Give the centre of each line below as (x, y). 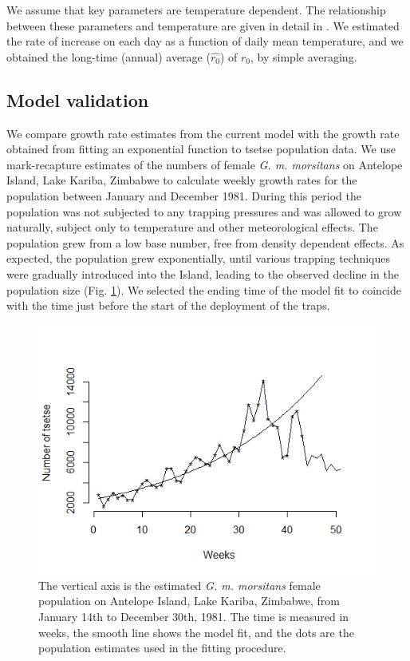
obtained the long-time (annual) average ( (108, 56)
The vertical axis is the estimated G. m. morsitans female (179, 585)
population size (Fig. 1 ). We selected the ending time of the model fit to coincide (204, 289)
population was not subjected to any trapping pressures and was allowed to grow (204, 211)
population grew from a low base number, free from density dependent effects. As (205, 242)
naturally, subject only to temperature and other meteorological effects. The (192, 227)
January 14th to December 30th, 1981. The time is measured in (194, 617)
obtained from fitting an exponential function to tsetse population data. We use (201, 149)
